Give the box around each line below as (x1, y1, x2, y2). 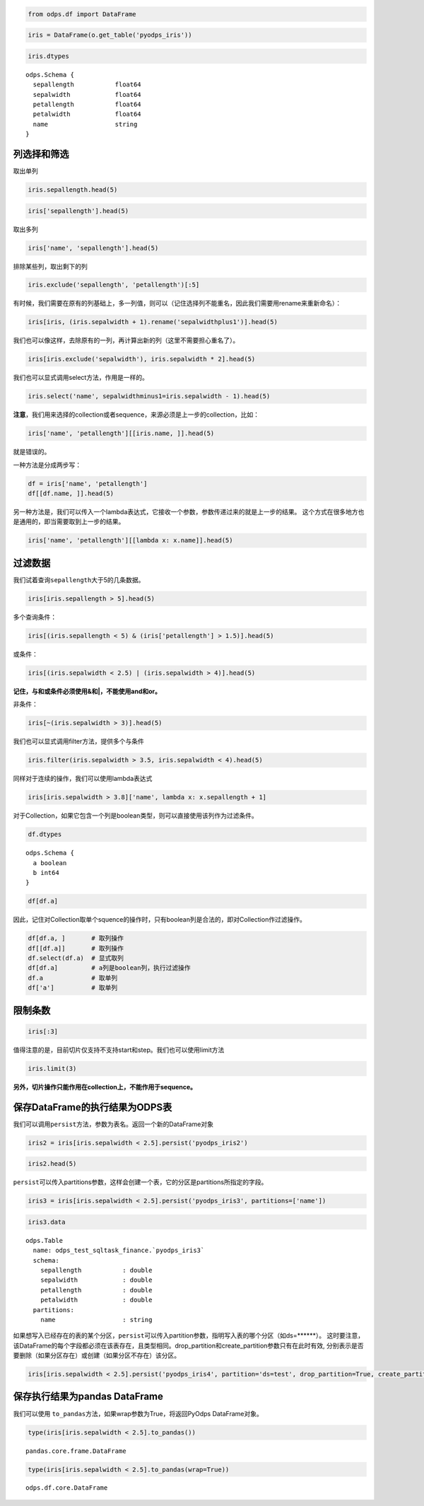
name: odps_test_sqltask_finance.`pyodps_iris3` (33, 1246, 205, 1255)
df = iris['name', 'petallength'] (28, 480, 148, 487)
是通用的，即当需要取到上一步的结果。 (13, 517, 125, 526)
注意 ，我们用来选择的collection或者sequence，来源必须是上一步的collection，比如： (13, 410, 259, 419)
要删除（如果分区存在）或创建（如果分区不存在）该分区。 (13, 1351, 180, 1360)
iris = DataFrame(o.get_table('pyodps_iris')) (28, 31, 192, 39)
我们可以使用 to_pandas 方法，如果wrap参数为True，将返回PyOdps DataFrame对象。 (13, 1409, 263, 1418)
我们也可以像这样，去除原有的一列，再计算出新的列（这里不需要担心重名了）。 (13, 336, 240, 344)
